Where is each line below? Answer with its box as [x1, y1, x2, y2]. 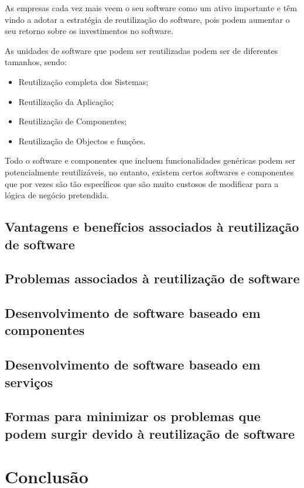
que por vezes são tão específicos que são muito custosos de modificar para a [5, 177, 279, 189]
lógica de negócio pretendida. [5, 189, 109, 201]
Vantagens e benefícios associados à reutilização [5, 218, 299, 236]
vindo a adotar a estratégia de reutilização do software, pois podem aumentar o [5, 13, 290, 25]
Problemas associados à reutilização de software [5, 269, 300, 287]
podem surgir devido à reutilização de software [5, 424, 295, 442]
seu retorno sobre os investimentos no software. [5, 25, 173, 37]
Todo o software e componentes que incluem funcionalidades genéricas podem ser [5, 154, 296, 167]
